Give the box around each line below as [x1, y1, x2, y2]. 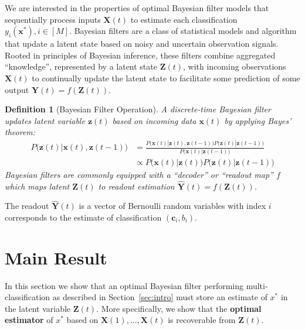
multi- [246, 279, 268, 291]
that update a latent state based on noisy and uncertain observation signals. [5, 37, 279, 50]
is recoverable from [168, 314, 236, 326]
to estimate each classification [130, 13, 238, 25]
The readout [5, 200, 49, 212]
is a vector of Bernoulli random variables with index [79, 200, 266, 212]
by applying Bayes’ [224, 114, 292, 126]
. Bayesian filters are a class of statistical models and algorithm [69, 25, 297, 37]
